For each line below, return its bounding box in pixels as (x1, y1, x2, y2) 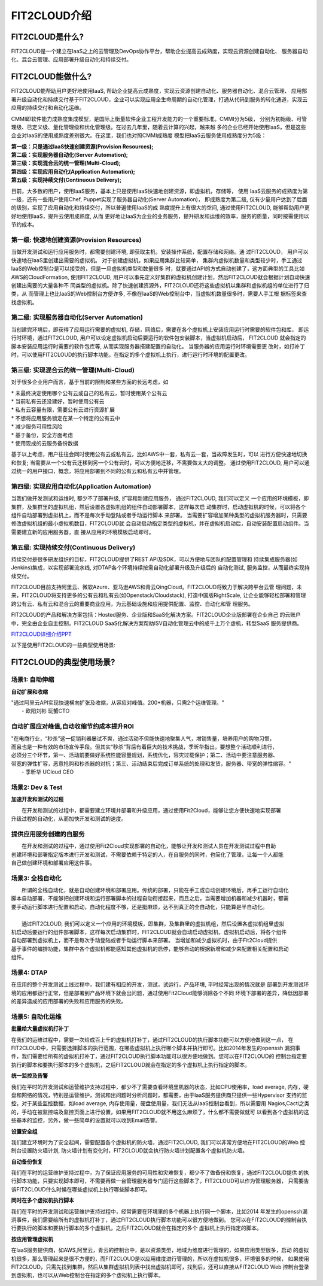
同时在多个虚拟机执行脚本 (11, 1197, 74, 1204)
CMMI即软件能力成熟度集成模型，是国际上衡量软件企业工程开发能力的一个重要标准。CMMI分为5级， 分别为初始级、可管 (11, 115, 307, 122)
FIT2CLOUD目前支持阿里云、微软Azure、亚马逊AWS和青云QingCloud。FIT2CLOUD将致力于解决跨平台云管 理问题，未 (11, 584, 302, 591)
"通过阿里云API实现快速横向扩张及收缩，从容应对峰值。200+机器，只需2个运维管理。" (11, 699, 224, 706)
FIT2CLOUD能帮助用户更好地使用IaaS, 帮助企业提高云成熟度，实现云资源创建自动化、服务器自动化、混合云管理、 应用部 (11, 87, 307, 95)
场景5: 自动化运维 (11, 1012, 62, 1021)
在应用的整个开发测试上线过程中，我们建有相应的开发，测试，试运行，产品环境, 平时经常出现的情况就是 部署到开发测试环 (11, 981, 309, 988)
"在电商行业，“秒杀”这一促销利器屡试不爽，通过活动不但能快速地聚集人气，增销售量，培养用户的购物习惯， (11, 735, 275, 742)
